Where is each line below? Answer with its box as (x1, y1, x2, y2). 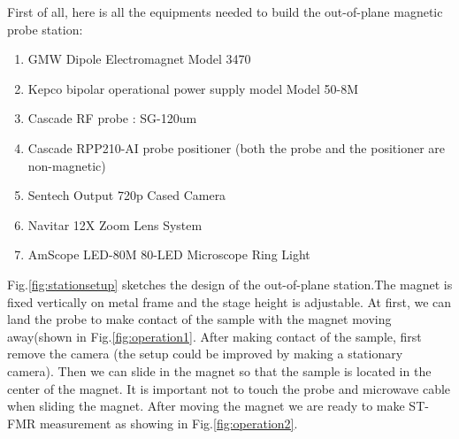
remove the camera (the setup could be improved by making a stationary (7, 344, 403, 363)
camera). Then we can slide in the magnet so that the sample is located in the (7, 361, 432, 380)
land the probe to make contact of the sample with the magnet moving (7, 310, 392, 328)
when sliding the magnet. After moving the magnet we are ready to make (7, 397, 405, 415)
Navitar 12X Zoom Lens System (27, 215, 203, 234)
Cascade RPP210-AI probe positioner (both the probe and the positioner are (27, 138, 446, 157)
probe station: (7, 19, 83, 38)
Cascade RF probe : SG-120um (27, 109, 197, 127)
